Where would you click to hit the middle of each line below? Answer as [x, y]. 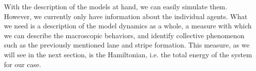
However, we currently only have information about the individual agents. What [126, 16]
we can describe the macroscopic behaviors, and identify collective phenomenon [124, 35]
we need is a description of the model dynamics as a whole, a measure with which [128, 26]
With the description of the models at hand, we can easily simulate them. [116, 6]
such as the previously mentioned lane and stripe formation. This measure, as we [127, 45]
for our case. [23, 64]
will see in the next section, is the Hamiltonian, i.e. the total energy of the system [128, 54]
